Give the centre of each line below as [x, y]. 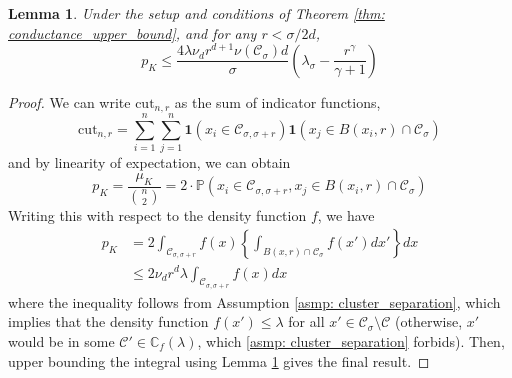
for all [306, 321]
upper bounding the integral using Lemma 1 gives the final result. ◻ [219, 360]
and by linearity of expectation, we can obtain [149, 162]
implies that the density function [108, 321]
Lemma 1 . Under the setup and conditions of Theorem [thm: [196, 13]
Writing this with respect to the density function [157, 214]
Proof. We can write [69, 101]
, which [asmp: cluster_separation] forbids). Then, [351, 340]
